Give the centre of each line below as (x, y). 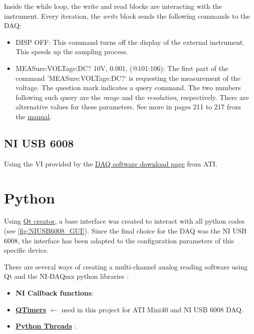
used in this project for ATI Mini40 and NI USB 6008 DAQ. (152, 309)
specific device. (26, 250)
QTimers (31, 309)
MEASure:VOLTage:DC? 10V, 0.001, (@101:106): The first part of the (122, 68)
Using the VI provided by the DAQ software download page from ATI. (111, 163)
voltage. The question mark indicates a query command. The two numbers (128, 87)
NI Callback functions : (54, 293)
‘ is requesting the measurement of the (182, 78)
